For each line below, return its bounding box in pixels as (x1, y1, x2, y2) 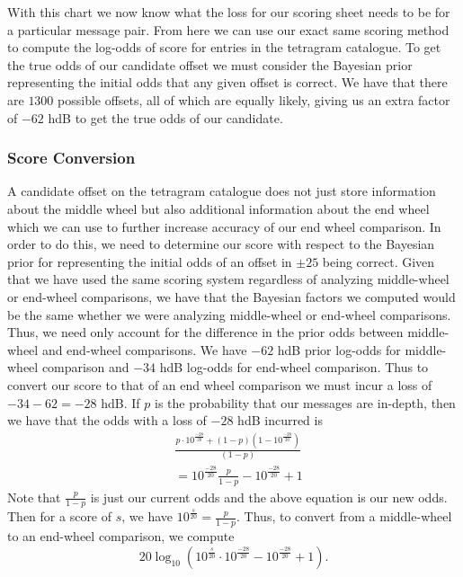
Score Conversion (7, 146, 136, 169)
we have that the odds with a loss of (7, 411, 207, 430)
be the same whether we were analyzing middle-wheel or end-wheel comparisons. (7, 305, 451, 324)
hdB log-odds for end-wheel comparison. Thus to (159, 358, 429, 377)
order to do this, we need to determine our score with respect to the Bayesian (7, 235, 435, 253)
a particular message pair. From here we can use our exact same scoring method (7, 20, 450, 39)
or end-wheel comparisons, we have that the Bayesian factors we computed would (7, 287, 456, 306)
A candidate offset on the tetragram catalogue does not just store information (7, 182, 436, 200)
